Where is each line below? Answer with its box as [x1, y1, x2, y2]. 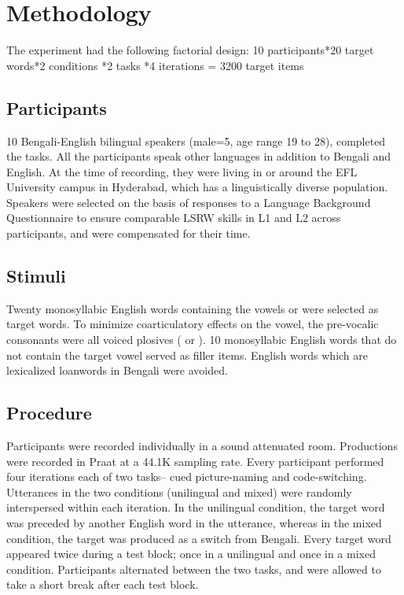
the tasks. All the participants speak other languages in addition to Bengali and [6, 148, 391, 164]
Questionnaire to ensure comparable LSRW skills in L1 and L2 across [6, 209, 341, 226]
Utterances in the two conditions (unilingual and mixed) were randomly [6, 483, 352, 500]
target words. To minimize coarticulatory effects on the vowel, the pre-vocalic [6, 316, 379, 332]
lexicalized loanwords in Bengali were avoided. [6, 362, 228, 379]
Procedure [6, 401, 92, 425]
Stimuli [6, 264, 66, 288]
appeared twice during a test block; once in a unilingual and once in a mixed [6, 545, 376, 562]
